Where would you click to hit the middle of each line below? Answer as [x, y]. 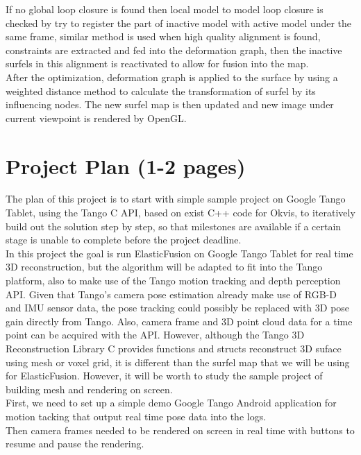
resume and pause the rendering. [75, 444]
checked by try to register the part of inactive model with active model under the [179, 23]
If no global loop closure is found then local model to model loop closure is [165, 9]
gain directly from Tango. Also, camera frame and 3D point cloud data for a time [179, 321]
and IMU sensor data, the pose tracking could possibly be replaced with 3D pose [178, 308]
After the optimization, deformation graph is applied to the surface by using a [172, 77]
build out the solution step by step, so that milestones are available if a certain [174, 226]
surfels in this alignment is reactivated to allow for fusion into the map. [157, 63]
